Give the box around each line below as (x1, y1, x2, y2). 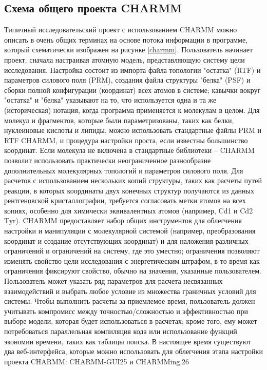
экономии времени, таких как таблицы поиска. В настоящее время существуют (4, 336, 251, 346)
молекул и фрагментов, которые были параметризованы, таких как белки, (4, 114, 234, 125)
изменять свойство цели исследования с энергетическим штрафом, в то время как (4, 255, 260, 266)
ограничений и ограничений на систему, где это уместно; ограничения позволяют (4, 245, 260, 256)
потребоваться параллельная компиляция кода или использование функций (4, 326, 237, 337)
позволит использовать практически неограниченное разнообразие (4, 154, 211, 165)
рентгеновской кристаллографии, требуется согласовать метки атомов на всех (4, 195, 246, 206)
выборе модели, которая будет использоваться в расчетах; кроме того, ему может (4, 316, 257, 326)
